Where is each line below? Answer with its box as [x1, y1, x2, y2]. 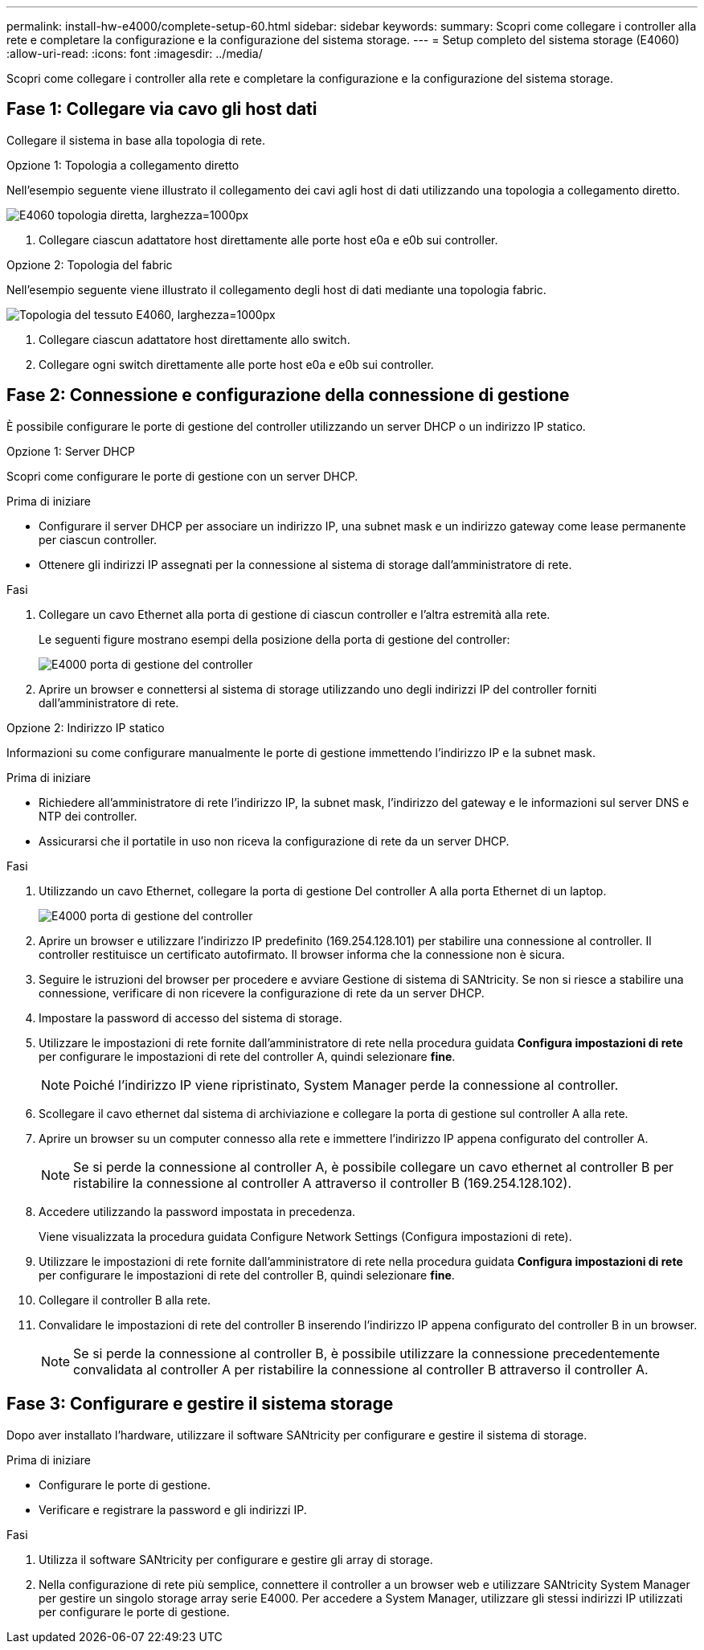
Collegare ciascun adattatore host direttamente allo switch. [39, 332, 350, 346]
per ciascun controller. [39, 532, 158, 547]
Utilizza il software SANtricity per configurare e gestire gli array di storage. [39, 1552, 433, 1566]
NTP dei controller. [39, 809, 137, 823]
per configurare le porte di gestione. [39, 1604, 230, 1619]
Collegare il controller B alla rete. [39, 1292, 211, 1307]
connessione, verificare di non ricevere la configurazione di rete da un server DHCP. [39, 985, 485, 1000]
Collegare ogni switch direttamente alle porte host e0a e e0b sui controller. [39, 357, 434, 371]
